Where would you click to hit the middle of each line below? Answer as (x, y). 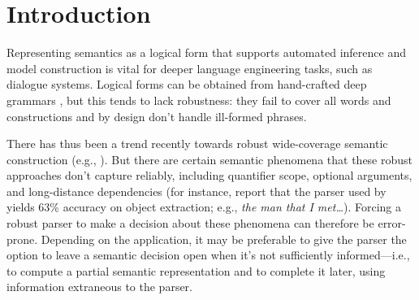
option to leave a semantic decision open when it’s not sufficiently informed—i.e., (208, 255)
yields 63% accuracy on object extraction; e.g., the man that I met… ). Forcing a (204, 207)
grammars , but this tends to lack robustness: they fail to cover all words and (199, 100)
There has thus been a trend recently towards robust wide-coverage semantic (197, 143)
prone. (22, 239)
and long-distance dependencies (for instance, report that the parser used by (197, 191)
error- (392, 223)
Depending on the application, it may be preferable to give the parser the (224, 239)
